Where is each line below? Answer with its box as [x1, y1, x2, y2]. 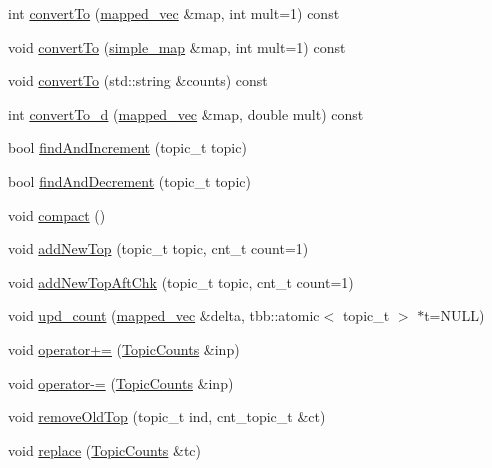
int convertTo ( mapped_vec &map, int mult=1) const [8, 3, 340, 23]
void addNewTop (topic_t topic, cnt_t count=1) [8, 238, 309, 259]
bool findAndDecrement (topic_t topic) [8, 170, 251, 191]
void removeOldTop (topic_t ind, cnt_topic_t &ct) [8, 406, 326, 427]
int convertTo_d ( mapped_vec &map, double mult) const [8, 103, 364, 124]
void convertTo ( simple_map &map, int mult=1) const [8, 36, 346, 57]
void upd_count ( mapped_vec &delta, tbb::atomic [8, 305, 320, 326]
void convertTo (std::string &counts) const [8, 70, 268, 91]
